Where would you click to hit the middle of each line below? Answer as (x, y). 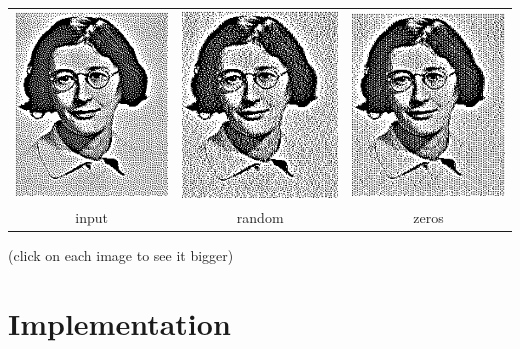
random (260, 216)
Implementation (119, 323)
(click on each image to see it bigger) (121, 254)
